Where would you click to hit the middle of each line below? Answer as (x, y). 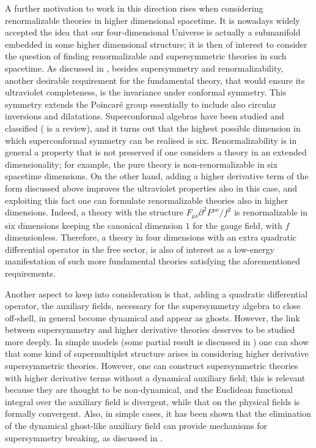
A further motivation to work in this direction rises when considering (134, 8)
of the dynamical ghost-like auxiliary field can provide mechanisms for (136, 426)
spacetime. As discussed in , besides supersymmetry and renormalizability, (144, 68)
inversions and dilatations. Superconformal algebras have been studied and (145, 116)
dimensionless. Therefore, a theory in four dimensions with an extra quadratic (151, 237)
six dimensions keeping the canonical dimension (94, 225)
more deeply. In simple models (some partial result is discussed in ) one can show (157, 341)
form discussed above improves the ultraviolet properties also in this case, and (151, 188)
